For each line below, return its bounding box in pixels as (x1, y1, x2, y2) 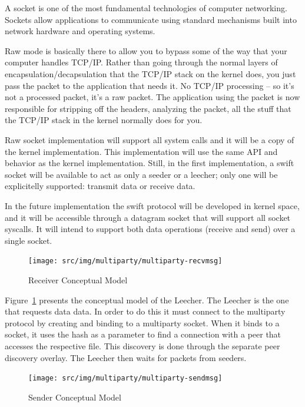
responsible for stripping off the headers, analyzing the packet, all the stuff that (5, 102, 291, 114)
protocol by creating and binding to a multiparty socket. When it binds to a (5, 316, 280, 329)
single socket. (5, 234, 52, 246)
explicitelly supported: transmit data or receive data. (5, 180, 195, 192)
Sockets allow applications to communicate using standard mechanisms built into (5, 13, 297, 25)
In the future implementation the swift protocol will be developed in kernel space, (5, 199, 300, 211)
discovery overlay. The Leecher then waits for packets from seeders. (5, 351, 247, 363)
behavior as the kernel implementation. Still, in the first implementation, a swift (5, 157, 294, 169)
